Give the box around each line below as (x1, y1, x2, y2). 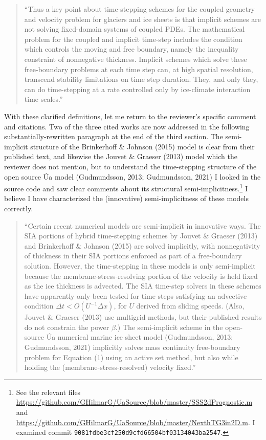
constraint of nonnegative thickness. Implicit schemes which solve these (24, 53, 247, 64)
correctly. (4, 203, 33, 213)
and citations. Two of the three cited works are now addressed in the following (4, 121, 250, 131)
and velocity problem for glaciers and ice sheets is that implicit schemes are (24, 13, 261, 24)
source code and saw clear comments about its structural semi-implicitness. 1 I (4, 182, 248, 193)
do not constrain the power (24, 321, 109, 332)
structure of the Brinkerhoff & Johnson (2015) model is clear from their (30, 141, 255, 151)
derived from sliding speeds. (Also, (136, 300, 245, 311)
